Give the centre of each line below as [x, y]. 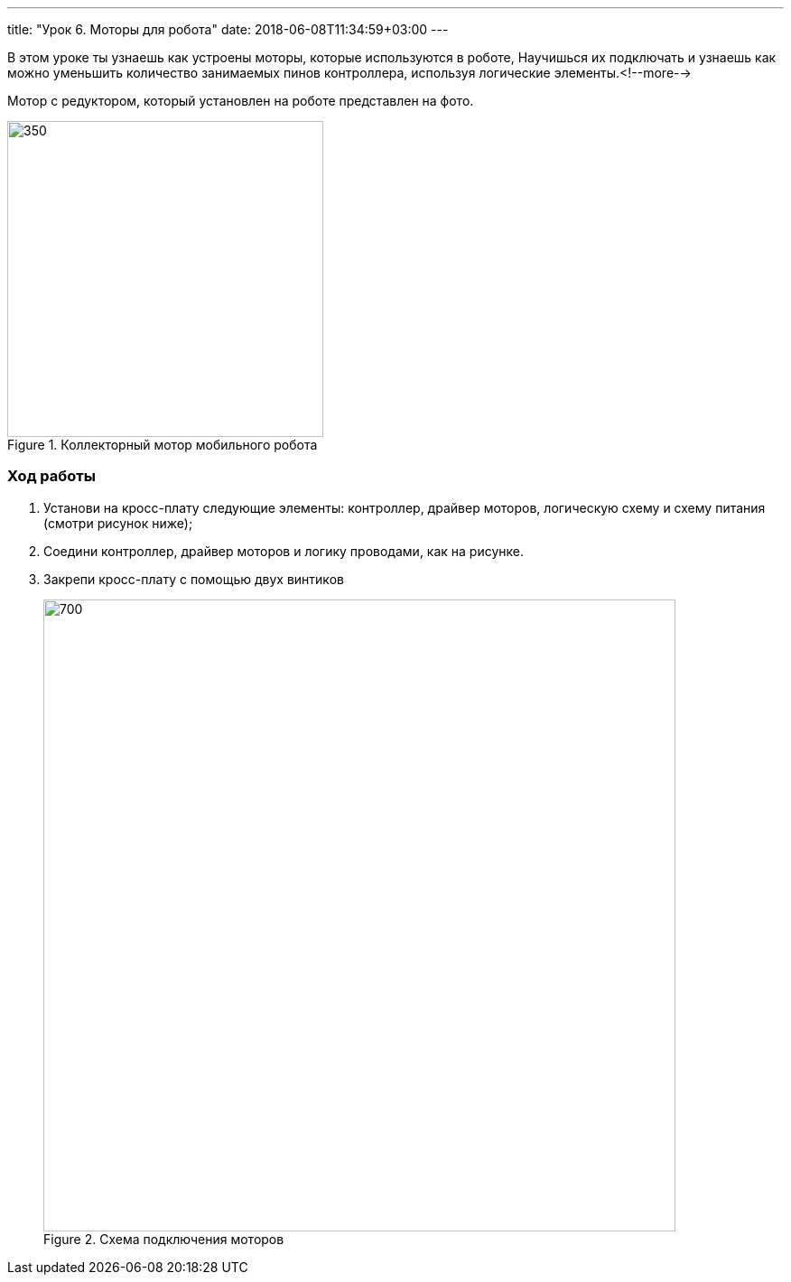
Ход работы [51, 476]
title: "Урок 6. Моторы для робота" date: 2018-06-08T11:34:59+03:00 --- [228, 29]
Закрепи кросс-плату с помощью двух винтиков [194, 579]
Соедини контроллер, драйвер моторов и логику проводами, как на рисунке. [284, 551]
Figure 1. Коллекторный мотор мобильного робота [163, 445]
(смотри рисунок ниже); [118, 523]
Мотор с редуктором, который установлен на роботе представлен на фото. [241, 101]
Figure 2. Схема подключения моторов [164, 1239]
